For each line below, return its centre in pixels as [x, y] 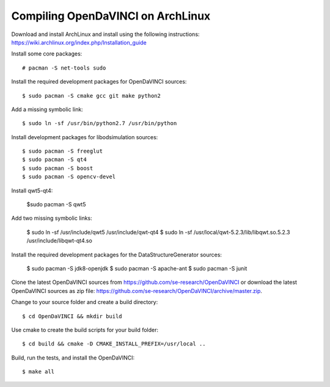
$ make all [38, 372]
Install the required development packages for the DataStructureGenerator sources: [117, 255]
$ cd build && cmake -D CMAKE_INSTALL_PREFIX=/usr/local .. [114, 344]
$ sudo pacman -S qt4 [54, 160]
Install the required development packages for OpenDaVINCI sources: [99, 82]
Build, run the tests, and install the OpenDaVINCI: [73, 358]
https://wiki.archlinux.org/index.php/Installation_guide [79, 42]
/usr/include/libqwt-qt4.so [60, 241]
